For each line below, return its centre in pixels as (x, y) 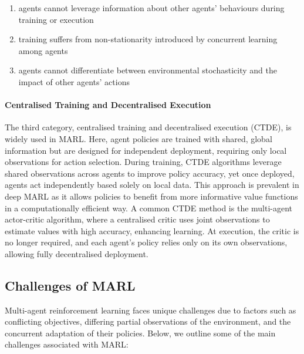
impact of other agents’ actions (74, 81)
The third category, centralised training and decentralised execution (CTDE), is (148, 127)
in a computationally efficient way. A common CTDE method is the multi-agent (149, 208)
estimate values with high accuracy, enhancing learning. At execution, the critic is (152, 230)
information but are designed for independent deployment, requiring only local (146, 150)
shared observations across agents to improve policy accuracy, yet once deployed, (150, 173)
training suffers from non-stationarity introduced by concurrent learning (148, 39)
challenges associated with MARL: (67, 344)
